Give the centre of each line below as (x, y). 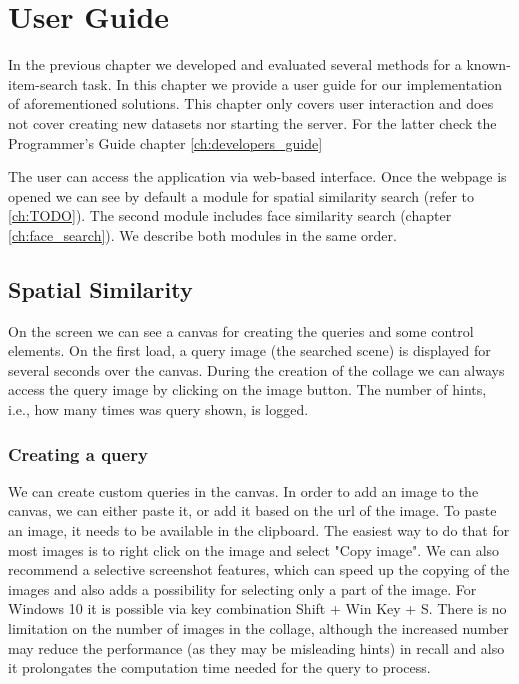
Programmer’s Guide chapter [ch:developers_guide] (165, 142)
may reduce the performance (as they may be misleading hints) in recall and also (256, 647)
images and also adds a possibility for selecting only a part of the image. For (242, 588)
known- (488, 64)
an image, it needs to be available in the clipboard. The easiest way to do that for (259, 530)
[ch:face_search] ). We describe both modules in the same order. (202, 234)
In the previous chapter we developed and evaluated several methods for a (235, 64)
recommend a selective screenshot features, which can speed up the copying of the (259, 569)
